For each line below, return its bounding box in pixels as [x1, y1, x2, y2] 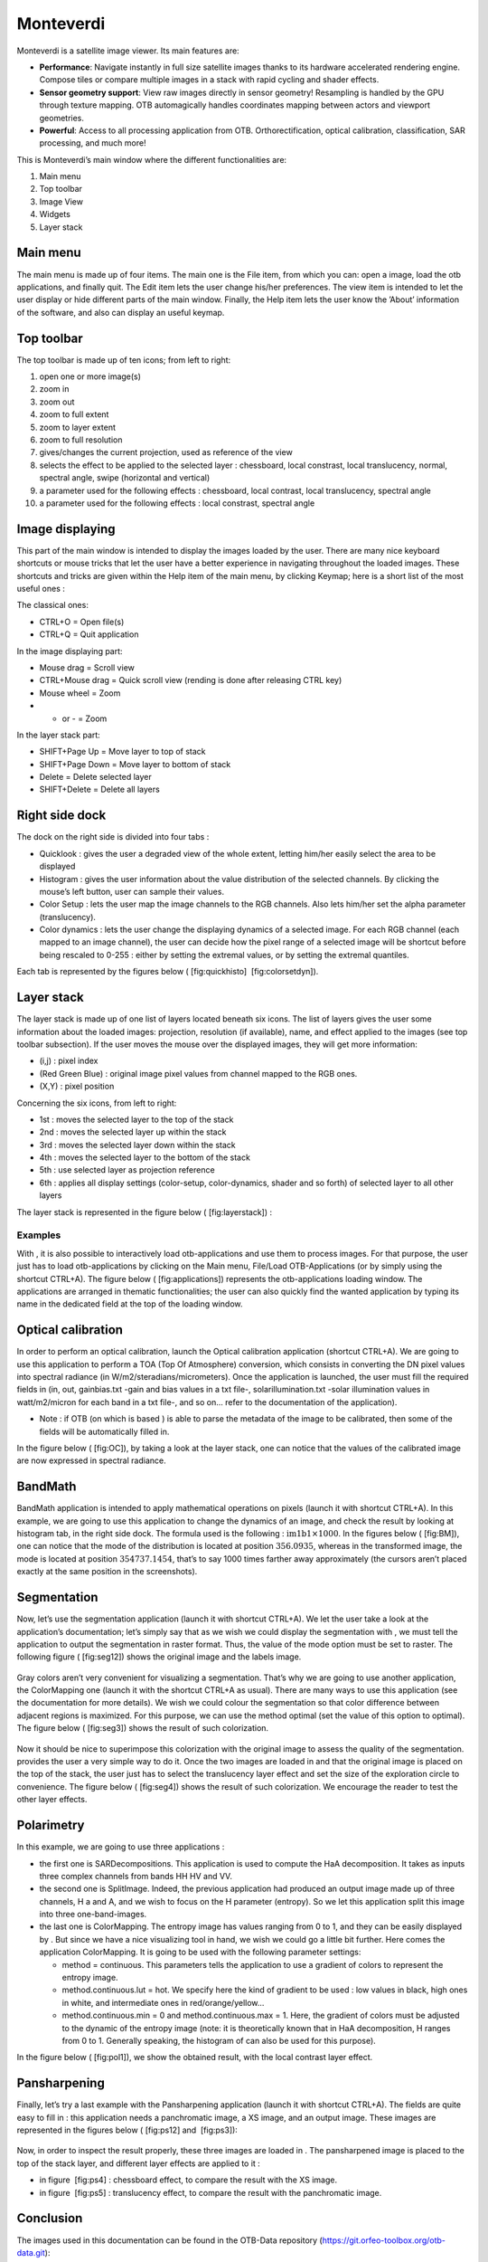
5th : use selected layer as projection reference [39, 1164, 216, 1175]
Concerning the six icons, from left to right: [16, 1098, 177, 1108]
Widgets [39, 209, 71, 220]
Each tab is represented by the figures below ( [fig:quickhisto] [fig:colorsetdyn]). [16, 966, 319, 977]
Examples [16, 1229, 61, 1241]
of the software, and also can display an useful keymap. [16, 307, 225, 318]
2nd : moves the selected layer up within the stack [39, 1126, 227, 1137]
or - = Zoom [61, 713, 108, 724]
